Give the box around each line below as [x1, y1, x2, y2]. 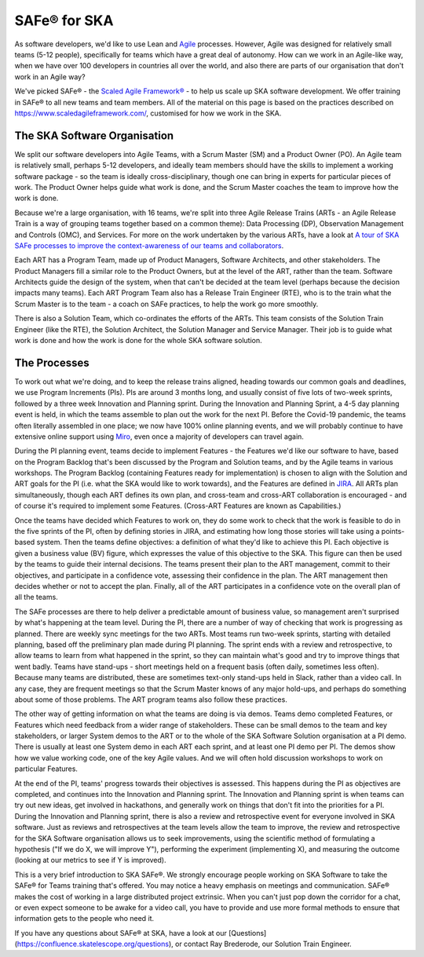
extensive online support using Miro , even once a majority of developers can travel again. [14, 432, 304, 441]
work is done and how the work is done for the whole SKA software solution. [14, 336, 262, 345]
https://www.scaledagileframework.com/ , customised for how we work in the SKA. [14, 108, 282, 118]
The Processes [14, 356, 90, 369]
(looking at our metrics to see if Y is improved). [14, 856, 166, 865]
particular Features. [14, 764, 79, 773]
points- [381, 527, 405, 536]
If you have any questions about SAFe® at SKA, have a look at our [14, 928, 228, 937]
